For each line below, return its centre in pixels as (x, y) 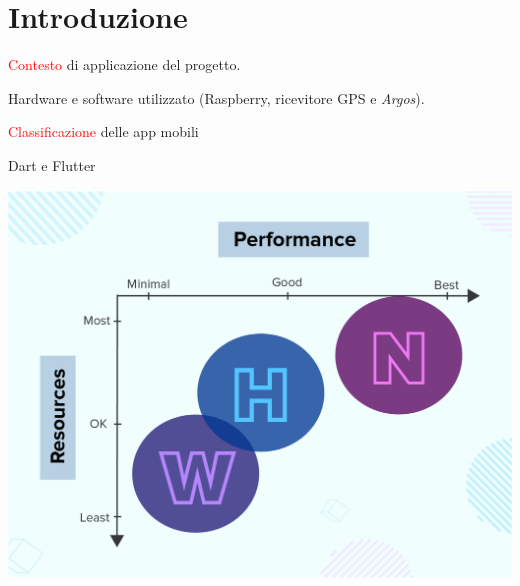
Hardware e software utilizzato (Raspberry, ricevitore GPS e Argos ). (216, 97)
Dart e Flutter (52, 164)
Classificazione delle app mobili (103, 131)
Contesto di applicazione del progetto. (124, 64)
